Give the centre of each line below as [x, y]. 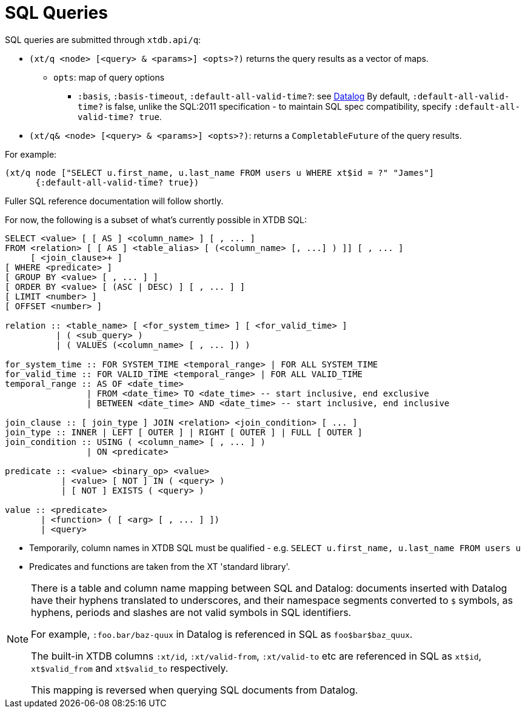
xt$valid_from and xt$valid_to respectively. [130, 668]
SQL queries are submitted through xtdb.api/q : [103, 39]
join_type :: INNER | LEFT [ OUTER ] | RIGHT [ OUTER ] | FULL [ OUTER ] [184, 432]
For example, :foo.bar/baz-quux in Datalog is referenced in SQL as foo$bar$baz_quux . [222, 634]
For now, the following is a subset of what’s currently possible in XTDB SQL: [156, 219]
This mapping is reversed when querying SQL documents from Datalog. [195, 690]
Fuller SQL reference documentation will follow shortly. [114, 201]
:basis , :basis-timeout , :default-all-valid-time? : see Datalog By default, [244, 96]
